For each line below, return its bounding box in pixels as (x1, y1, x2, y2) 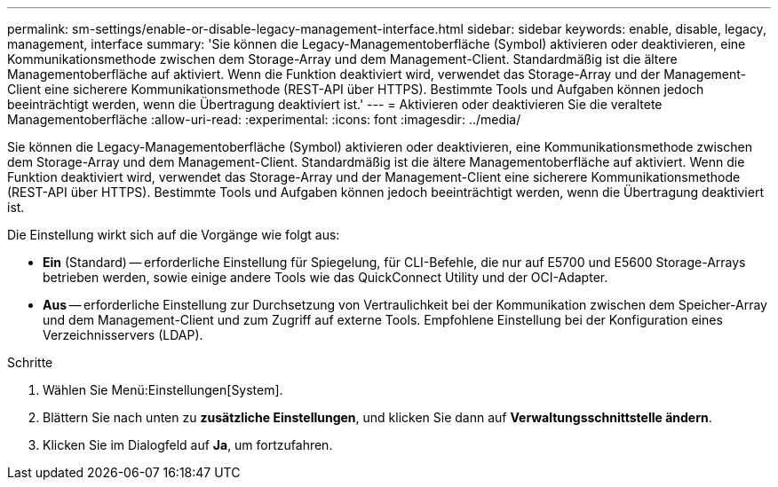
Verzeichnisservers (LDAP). (43, 327, 203, 342)
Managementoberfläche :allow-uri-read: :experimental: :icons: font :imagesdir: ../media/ (7, 112, 521, 127)
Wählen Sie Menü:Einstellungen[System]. (43, 382, 283, 397)
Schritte (7, 355, 53, 370)
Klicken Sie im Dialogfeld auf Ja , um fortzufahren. (43, 437, 333, 452)
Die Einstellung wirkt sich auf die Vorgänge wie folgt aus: (7, 227, 340, 242)
